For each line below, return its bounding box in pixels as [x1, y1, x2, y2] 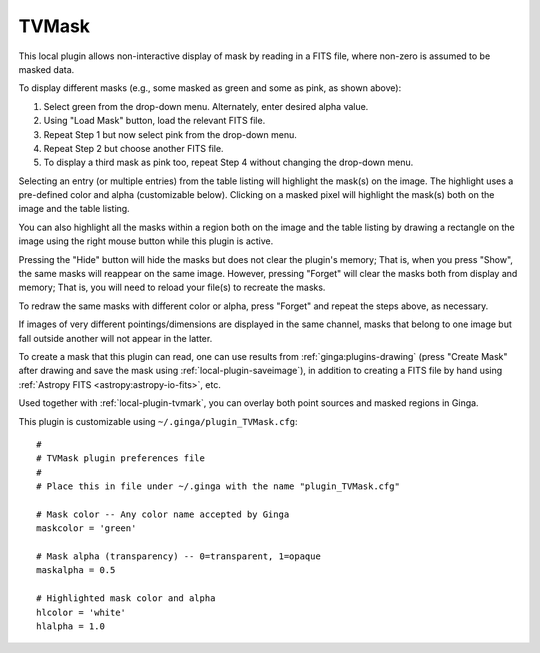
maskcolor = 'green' [36, 523, 137, 534]
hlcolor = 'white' [36, 606, 127, 618]
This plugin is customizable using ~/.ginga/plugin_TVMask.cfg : [18, 415, 299, 427]
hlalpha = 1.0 [36, 621, 105, 632]
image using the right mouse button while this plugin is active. [18, 235, 274, 247]
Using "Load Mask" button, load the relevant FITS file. [43, 115, 266, 127]
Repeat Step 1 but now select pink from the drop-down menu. [43, 128, 297, 140]
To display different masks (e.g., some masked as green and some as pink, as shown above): [18, 82, 402, 94]
